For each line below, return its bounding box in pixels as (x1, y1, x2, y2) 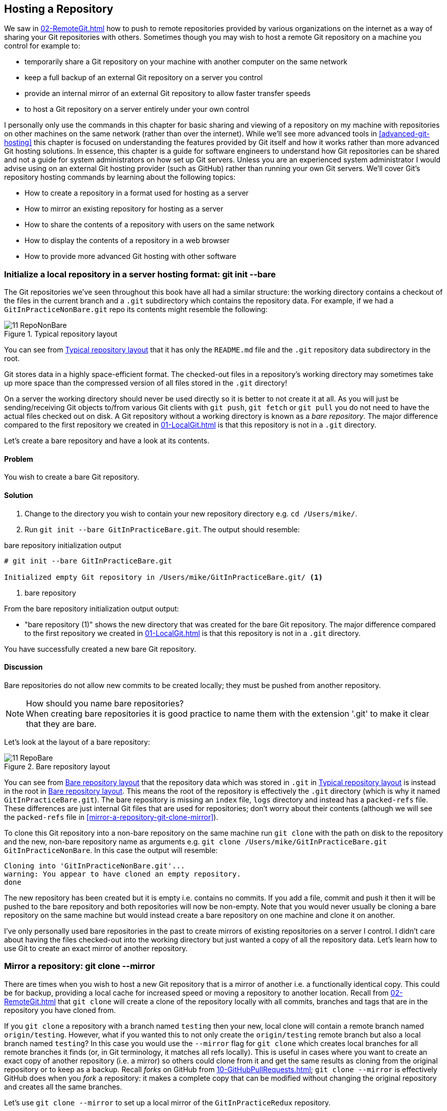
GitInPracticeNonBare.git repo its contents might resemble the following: (4, 305, 268, 314)
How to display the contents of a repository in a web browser (25, 236, 230, 245)
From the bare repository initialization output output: (4, 604, 179, 613)
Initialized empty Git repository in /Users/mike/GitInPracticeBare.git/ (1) (4, 573, 323, 581)
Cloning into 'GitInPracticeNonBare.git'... (4, 861, 185, 870)
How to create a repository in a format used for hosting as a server (25, 188, 249, 198)
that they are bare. (26, 718, 97, 729)
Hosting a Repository (4, 3, 113, 15)
